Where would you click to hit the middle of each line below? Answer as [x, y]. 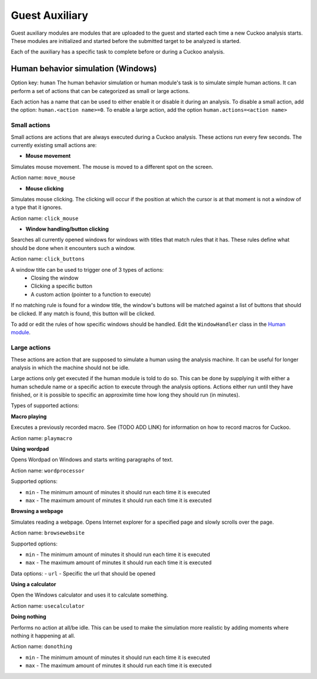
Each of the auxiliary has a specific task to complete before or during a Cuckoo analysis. [118, 52]
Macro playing [29, 416]
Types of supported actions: [45, 405]
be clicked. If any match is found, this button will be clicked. [83, 313]
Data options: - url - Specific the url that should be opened [83, 573]
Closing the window [55, 278]
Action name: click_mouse [45, 218]
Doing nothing [28, 617]
